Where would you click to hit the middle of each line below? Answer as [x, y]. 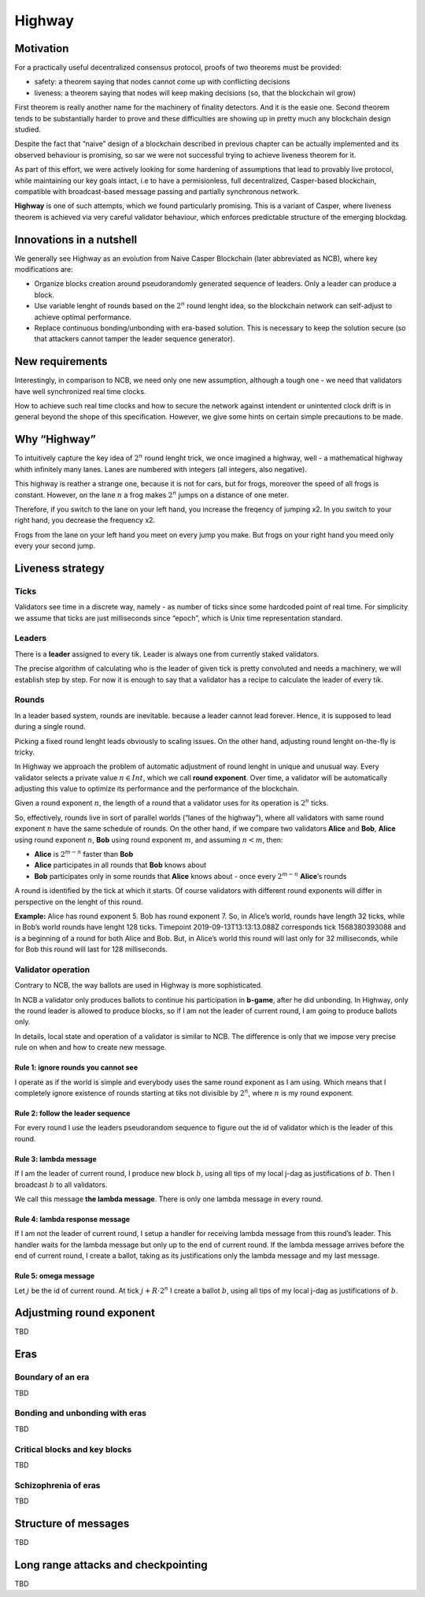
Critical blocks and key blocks [73, 1449]
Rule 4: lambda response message [72, 1219]
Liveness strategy [60, 568]
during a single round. [50, 727]
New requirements [61, 361]
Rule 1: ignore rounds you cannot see [76, 1067]
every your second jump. [55, 546]
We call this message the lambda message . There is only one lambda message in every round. [169, 1199]
